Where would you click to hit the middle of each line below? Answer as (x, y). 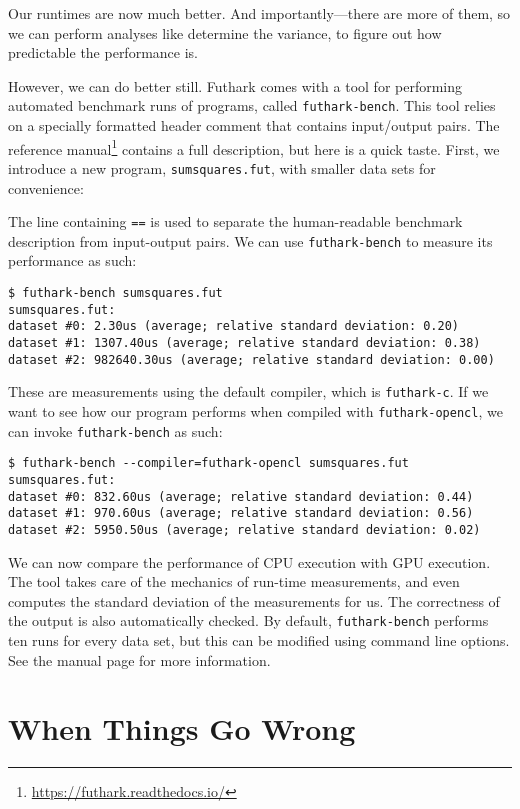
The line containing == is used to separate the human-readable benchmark (235, 221)
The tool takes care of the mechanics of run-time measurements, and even (234, 581)
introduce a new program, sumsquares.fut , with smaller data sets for (222, 167)
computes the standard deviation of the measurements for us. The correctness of (254, 600)
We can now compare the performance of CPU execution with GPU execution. (249, 561)
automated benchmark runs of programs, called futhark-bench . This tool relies (252, 105)
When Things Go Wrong (182, 728)
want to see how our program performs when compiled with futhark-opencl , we (255, 410)
